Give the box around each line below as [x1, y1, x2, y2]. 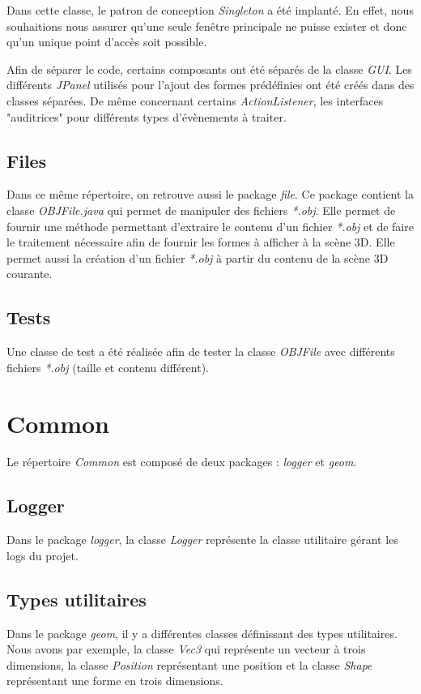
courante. [6, 265, 53, 282]
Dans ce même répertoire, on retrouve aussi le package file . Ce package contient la [6, 186, 415, 203]
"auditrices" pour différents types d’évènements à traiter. [6, 108, 287, 125]
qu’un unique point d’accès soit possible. [6, 33, 207, 50]
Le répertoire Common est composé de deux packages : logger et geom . [6, 453, 357, 470]
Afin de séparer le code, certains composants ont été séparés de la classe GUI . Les [6, 60, 412, 77]
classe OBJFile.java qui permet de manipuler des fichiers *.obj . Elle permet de [6, 201, 396, 218]
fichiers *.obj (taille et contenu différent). [6, 358, 210, 375]
